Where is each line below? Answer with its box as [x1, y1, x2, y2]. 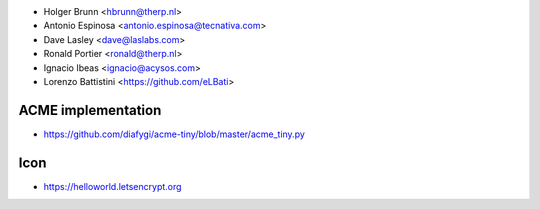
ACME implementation [18, 101, 162, 119]
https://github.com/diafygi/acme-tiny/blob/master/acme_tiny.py [43, 128, 305, 140]
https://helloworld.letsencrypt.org [43, 180, 182, 192]
